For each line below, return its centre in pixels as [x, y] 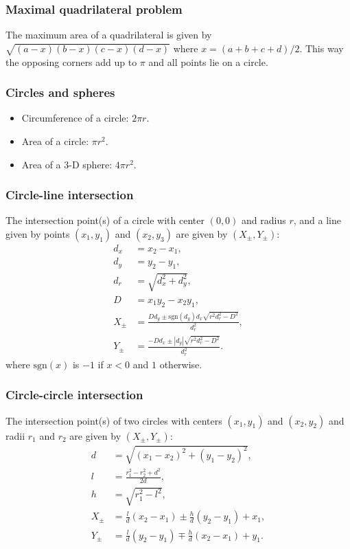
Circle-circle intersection [74, 395]
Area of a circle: [55, 141]
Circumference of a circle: [75, 118]
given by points [38, 233]
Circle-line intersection [70, 195]
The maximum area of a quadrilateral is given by [109, 35]
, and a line [317, 220]
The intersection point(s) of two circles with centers [114, 420]
